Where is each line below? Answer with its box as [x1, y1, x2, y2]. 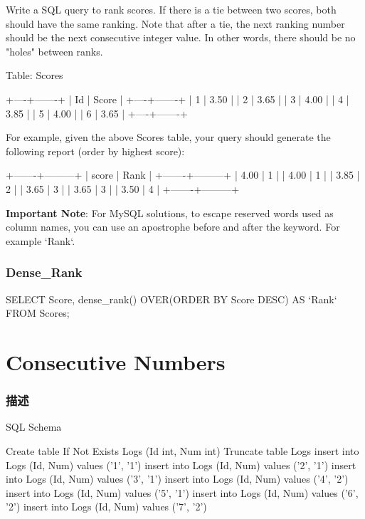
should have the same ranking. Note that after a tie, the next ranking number [6, 16, 345, 31]
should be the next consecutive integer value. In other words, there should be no [6, 30, 356, 45]
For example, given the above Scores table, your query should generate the [6, 130, 331, 145]
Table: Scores [6, 68, 63, 83]
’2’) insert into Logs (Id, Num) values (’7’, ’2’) [6, 499, 207, 514]
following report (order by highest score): [6, 143, 185, 158]
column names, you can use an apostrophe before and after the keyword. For [6, 219, 340, 234]
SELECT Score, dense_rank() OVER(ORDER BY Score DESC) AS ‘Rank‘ [6, 291, 337, 306]
